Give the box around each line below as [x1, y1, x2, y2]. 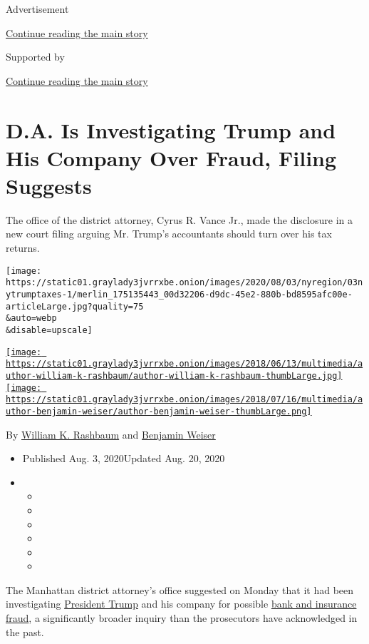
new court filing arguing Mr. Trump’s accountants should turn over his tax [6, 226, 332, 241]
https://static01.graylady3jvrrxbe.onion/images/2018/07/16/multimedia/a [6, 394, 363, 405]
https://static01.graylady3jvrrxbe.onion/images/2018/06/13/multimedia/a [6, 359, 363, 369]
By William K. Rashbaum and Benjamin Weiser [6, 426, 216, 441]
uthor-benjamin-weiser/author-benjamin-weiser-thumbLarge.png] [6, 406, 312, 416]
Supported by [6, 49, 65, 64]
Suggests [6, 170, 92, 200]
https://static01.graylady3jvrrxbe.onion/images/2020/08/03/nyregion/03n [6, 277, 363, 288]
